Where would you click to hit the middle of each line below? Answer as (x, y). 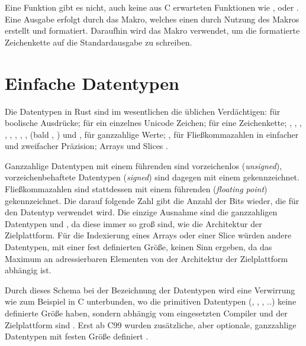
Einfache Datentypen (92, 83)
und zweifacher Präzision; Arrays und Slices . (86, 146)
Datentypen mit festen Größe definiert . (77, 336)
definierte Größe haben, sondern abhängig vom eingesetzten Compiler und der (146, 313)
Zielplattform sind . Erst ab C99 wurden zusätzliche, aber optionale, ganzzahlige (151, 324)
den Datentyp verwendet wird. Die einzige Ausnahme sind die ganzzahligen (141, 212)
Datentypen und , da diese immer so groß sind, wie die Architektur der (133, 223)
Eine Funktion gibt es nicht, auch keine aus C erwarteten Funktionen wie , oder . (152, 7)
